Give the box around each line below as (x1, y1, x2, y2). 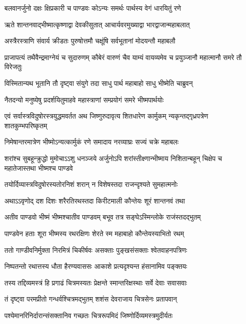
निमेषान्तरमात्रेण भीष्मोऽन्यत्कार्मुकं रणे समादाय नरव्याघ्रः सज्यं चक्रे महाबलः (4, 137, 179, 147)
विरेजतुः (4, 61, 22, 72)
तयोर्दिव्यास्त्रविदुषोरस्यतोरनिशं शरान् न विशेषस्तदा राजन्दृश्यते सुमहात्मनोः (4, 179, 178, 189)
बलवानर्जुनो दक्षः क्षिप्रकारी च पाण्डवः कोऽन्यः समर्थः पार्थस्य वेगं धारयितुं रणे (4, 3, 181, 13)
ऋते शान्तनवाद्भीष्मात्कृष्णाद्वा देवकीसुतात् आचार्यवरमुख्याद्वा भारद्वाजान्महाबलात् (4, 19, 190, 29)
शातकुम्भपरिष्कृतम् (4, 120, 47, 130)
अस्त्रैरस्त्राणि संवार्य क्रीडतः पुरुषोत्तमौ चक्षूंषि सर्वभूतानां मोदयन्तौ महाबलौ (4, 36, 175, 46)
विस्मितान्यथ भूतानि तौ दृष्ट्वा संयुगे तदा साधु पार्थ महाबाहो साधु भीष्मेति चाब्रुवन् (4, 78, 193, 88)
